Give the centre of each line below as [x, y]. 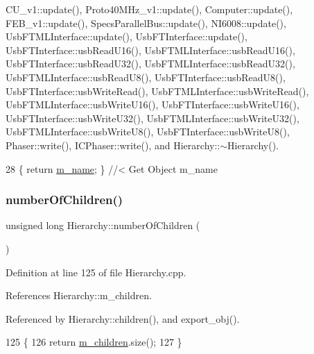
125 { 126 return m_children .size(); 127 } [94, 342]
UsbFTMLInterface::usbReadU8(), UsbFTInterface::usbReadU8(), [146, 77]
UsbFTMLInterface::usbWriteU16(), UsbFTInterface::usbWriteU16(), [152, 104]
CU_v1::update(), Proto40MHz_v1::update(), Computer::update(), [149, 9]
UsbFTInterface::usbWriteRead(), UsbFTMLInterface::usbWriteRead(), [157, 91]
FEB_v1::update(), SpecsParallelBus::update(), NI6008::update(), [146, 23]
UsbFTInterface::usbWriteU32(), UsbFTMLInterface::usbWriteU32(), [152, 118]
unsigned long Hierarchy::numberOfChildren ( [103, 225]
